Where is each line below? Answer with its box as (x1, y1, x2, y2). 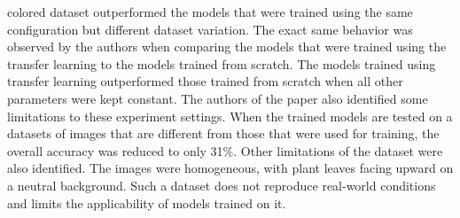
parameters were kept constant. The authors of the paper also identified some (7, 89, 428, 107)
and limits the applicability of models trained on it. (7, 193, 286, 212)
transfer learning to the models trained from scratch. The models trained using (7, 54, 436, 73)
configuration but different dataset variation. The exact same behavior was (7, 19, 413, 38)
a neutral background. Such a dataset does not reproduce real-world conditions (7, 175, 436, 194)
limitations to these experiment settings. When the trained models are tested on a (7, 106, 453, 125)
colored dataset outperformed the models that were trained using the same (7, 3, 413, 20)
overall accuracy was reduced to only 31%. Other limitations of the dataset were (7, 141, 443, 160)
